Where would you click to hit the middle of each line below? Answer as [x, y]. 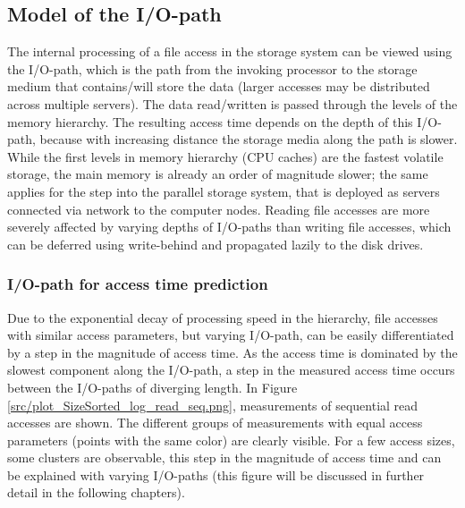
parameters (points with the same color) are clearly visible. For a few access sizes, [231, 440]
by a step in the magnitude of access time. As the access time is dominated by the [232, 352]
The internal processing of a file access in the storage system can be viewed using [230, 51]
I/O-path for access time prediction [138, 284]
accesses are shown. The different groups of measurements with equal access [215, 423]
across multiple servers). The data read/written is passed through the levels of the [232, 103]
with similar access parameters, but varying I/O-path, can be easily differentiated [231, 335]
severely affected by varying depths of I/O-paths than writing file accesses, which [229, 227]
